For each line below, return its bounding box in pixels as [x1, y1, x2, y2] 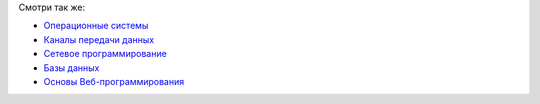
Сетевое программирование [43, 48, 167, 60]
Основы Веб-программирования [43, 75, 185, 87]
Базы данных [43, 61, 100, 74]
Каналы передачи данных [43, 33, 155, 45]
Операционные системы [43, 20, 149, 32]
